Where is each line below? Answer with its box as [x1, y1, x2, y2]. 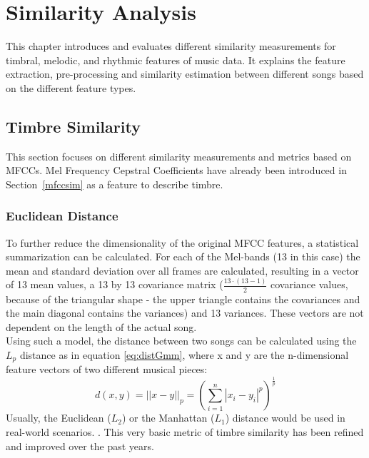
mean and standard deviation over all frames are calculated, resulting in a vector [6, 263, 359, 278]
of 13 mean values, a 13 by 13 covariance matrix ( [6, 277, 223, 292]
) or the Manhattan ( [121, 410, 215, 425]
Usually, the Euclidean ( [6, 410, 111, 425]
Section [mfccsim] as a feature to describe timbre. [6, 176, 223, 191]
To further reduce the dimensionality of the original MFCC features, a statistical [6, 235, 359, 250]
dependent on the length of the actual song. [6, 319, 197, 334]
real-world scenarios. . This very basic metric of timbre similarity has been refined [6, 424, 364, 439]
